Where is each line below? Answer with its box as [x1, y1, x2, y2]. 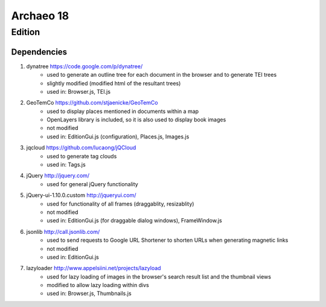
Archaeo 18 [11, 9, 69, 22]
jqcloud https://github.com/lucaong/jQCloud [26, 144, 136, 151]
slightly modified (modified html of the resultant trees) [46, 79, 181, 87]
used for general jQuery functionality [46, 180, 138, 187]
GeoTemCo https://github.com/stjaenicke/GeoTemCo [26, 99, 158, 106]
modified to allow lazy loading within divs [46, 282, 149, 289]
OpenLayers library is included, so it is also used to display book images [46, 116, 226, 123]
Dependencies [11, 47, 68, 57]
